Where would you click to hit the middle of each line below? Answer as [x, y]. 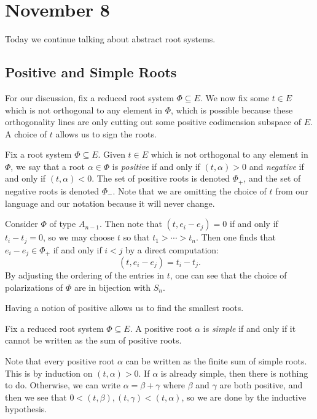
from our [292, 190]
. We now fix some [234, 97]
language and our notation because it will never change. [110, 203]
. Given [112, 154]
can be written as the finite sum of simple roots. [216, 361]
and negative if [276, 166]
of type [63, 224]
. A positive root [161, 328]
